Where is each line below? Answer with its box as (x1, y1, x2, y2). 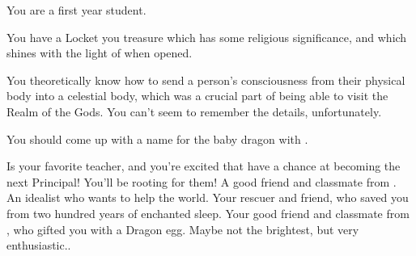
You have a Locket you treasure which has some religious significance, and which (6, 28, 407, 45)
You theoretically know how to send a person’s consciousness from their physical (6, 71, 405, 88)
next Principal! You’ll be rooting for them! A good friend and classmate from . (6, 173, 397, 190)
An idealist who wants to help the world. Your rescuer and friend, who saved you (6, 189, 409, 206)
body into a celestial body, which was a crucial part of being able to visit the (6, 87, 388, 104)
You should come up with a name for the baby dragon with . (6, 130, 308, 147)
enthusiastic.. (6, 237, 71, 254)
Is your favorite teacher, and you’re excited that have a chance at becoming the (6, 157, 401, 174)
